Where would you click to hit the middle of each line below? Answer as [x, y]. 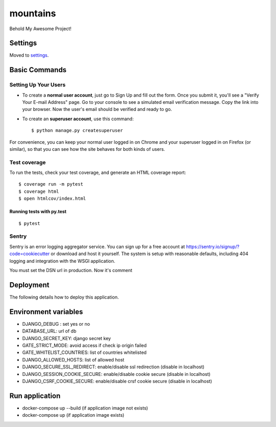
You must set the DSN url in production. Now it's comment [71, 270]
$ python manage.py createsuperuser [77, 131]
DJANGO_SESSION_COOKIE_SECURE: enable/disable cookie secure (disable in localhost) [116, 374]
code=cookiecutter [30, 254]
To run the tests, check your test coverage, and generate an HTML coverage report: [98, 173]
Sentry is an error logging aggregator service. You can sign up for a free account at [97, 246]
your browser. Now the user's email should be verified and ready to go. [97, 109]
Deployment [29, 285]
